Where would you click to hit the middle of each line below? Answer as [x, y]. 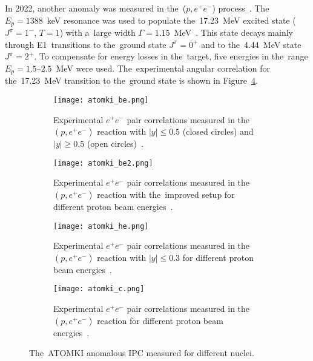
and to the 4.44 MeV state [251, 44]
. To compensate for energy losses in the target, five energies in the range [171, 56]
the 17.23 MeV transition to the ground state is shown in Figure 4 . [131, 80]
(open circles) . [115, 143]
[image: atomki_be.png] [101, 100]
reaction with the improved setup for [166, 194]
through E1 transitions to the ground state [86, 44]
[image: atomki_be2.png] [103, 163]
